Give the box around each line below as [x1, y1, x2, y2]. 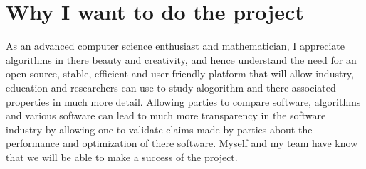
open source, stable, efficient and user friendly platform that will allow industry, [6, 66, 354, 81]
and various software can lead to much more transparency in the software [6, 108, 326, 123]
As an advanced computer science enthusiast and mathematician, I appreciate [6, 38, 345, 53]
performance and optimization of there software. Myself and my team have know [6, 136, 358, 151]
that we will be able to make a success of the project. [6, 149, 238, 164]
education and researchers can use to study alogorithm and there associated [6, 80, 336, 94]
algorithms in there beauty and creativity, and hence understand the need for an [6, 52, 357, 67]
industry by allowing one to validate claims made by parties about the [6, 121, 313, 136]
